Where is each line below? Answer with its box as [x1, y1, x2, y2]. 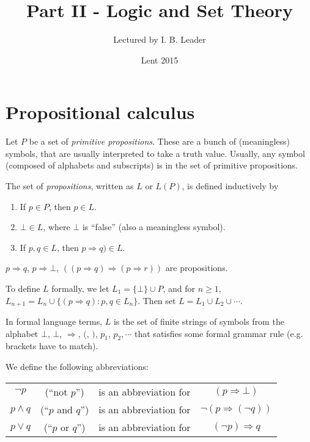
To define [6, 282, 40, 294]
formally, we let [51, 282, 109, 294]
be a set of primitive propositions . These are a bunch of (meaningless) [29, 135, 290, 148]
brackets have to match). [6, 339, 98, 352]
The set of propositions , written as [6, 179, 134, 192]
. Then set [138, 294, 176, 306]
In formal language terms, [6, 315, 103, 328]
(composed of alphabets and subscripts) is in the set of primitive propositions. [6, 159, 298, 172]
